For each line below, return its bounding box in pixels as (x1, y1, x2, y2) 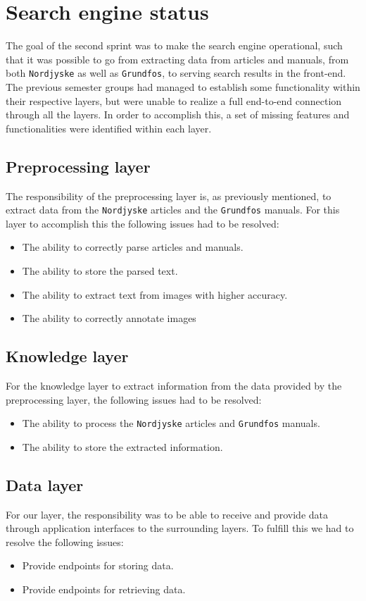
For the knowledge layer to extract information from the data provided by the (6, 378, 342, 392)
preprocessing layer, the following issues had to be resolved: (6, 392, 262, 407)
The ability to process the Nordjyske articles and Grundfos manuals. (22, 416, 320, 430)
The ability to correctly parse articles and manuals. (22, 240, 244, 254)
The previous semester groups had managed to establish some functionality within (6, 79, 360, 94)
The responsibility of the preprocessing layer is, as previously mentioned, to (6, 188, 332, 203)
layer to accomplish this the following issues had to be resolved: (6, 216, 279, 230)
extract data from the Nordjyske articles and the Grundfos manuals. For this (6, 202, 340, 217)
